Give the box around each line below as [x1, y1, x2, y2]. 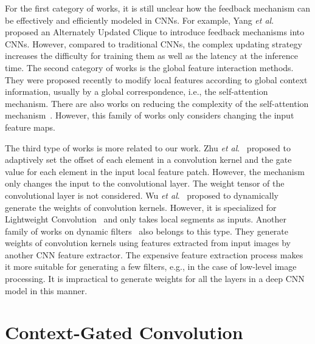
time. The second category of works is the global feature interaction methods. [5, 61, 294, 74]
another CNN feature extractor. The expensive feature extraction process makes [5, 248, 303, 261]
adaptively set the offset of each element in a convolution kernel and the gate [5, 153, 292, 166]
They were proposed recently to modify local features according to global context [5, 73, 308, 86]
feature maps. [5, 120, 55, 133]
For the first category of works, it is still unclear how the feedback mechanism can [5, 2, 311, 14]
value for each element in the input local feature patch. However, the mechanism [5, 165, 305, 177]
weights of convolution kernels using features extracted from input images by [5, 236, 291, 249]
